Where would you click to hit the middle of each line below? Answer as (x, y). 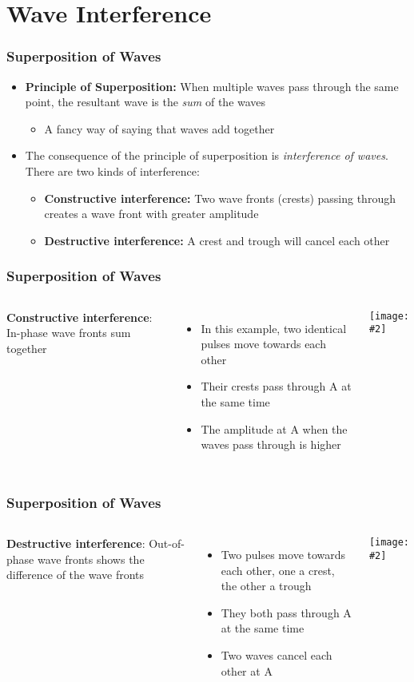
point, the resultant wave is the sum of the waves (145, 102)
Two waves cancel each (277, 654)
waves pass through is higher (271, 444)
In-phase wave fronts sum (69, 333)
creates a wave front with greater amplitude (151, 214)
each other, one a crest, (278, 570)
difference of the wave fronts (76, 575)
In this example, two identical (274, 328)
